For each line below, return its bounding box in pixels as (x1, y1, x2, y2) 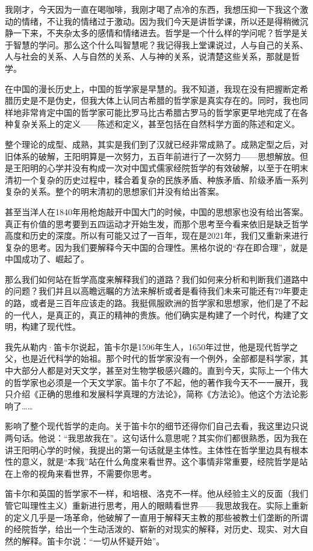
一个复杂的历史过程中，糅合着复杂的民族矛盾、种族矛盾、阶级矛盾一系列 (21, 173, 308, 186)
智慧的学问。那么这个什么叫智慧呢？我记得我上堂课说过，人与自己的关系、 (13, 38, 308, 51)
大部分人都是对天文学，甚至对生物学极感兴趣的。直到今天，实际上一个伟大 (13, 364, 308, 377)
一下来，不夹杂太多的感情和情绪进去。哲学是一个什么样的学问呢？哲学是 (13, 27, 300, 39)
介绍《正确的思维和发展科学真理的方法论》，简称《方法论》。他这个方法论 (13, 388, 300, 400)
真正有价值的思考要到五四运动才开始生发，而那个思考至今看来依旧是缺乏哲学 (5, 217, 308, 230)
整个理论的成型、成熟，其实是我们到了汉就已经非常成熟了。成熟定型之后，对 (5, 137, 308, 150)
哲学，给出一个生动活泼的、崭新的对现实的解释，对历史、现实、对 (29, 523, 291, 535)
